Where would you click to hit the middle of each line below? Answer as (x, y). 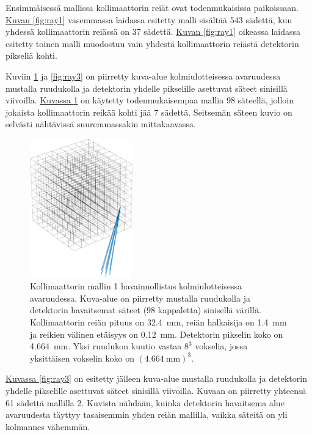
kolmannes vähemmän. (48, 426)
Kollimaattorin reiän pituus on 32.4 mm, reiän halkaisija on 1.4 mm (158, 322)
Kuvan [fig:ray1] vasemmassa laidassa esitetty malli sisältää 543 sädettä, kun (149, 19)
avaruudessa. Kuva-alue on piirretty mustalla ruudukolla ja (140, 298)
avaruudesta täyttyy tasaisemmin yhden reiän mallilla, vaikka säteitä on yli (147, 415)
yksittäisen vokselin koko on (82, 358)
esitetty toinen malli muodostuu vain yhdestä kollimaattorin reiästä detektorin (152, 43)
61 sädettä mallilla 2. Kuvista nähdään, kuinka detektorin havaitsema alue (145, 402)
